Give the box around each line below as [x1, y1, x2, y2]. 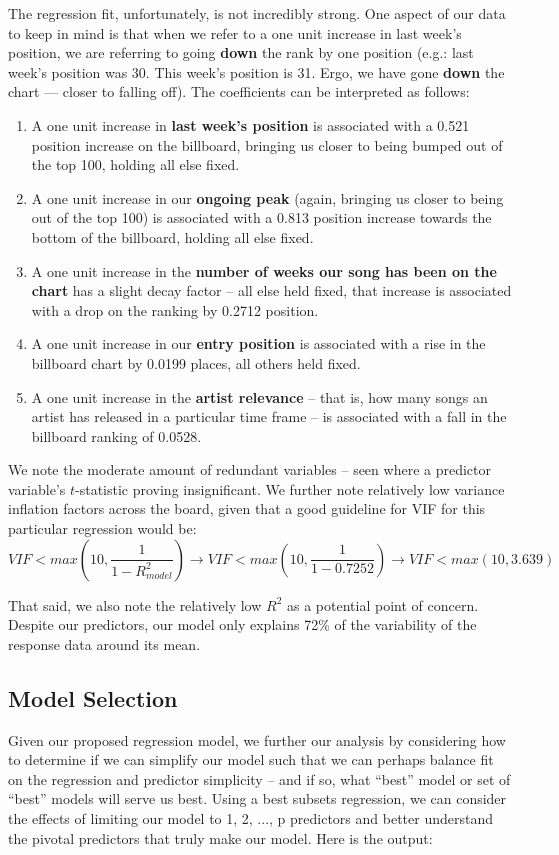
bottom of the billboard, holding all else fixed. [31, 226, 314, 247]
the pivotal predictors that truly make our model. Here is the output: [8, 827, 433, 848]
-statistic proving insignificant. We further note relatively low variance [75, 478, 505, 499]
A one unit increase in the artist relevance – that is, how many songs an [31, 386, 488, 407]
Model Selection [8, 682, 178, 713]
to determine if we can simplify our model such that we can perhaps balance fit [8, 749, 494, 770]
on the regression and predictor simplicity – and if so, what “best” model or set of [8, 768, 511, 789]
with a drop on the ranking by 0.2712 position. [31, 299, 319, 320]
